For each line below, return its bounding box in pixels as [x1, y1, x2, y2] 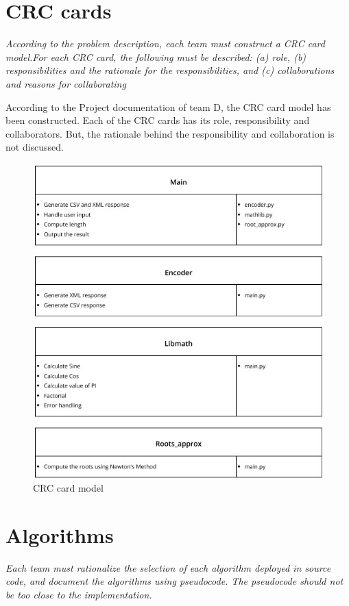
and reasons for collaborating [5, 76, 126, 90]
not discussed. [5, 140, 64, 154]
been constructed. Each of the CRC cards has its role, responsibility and [5, 113, 310, 127]
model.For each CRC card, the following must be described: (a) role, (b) [5, 49, 306, 64]
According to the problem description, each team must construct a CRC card [5, 36, 325, 51]
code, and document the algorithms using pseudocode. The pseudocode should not [5, 574, 344, 588]
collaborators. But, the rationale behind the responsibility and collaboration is [5, 126, 335, 140]
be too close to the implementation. [5, 588, 152, 602]
